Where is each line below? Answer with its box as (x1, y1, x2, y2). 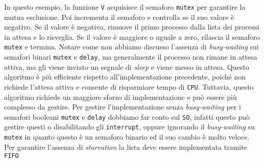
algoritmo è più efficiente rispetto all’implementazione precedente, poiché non (4, 71, 246, 82)
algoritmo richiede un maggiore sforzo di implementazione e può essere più (4, 91, 237, 102)
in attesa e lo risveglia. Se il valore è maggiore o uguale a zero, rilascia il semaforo (4, 31, 260, 42)
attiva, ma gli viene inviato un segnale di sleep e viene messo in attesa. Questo (4, 61, 249, 72)
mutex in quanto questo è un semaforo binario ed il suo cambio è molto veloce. (4, 131, 250, 142)
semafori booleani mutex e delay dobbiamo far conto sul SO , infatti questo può (4, 111, 250, 122)
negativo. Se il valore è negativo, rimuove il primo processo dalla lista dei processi (4, 21, 259, 32)
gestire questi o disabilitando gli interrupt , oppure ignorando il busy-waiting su (4, 121, 255, 132)
